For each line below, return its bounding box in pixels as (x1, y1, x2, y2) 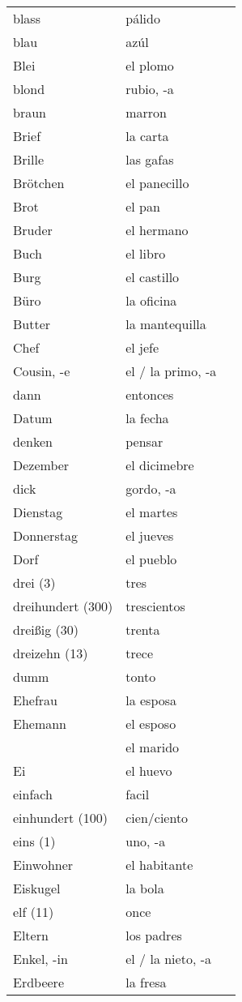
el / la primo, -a (125, 362, 217, 380)
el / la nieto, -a (125, 949, 211, 968)
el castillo (125, 268, 180, 286)
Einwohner (13, 855, 74, 874)
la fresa (125, 973, 167, 991)
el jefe (125, 338, 159, 357)
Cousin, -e (13, 362, 70, 380)
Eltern (13, 926, 49, 944)
